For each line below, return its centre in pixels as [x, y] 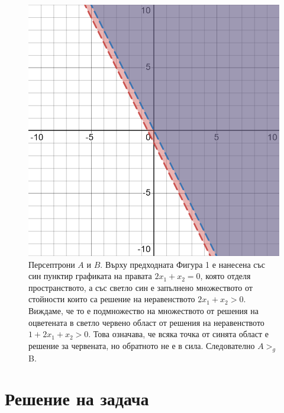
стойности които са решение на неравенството [112, 299]
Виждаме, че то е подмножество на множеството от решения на [143, 310]
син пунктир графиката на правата [90, 276]
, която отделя [225, 276]
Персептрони [52, 264]
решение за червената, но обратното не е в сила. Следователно [142, 345]
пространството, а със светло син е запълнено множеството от [141, 287]
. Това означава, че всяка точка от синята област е [179, 334]
